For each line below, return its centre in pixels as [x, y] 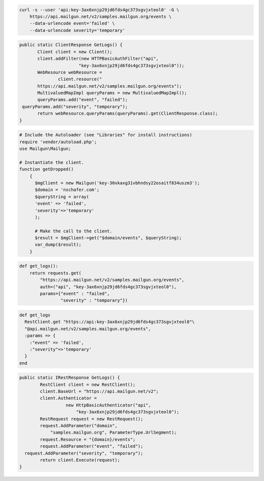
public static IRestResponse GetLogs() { [70, 378]
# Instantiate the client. [52, 162]
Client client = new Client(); [75, 52]
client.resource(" [80, 79]
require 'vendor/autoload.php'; [58, 142]
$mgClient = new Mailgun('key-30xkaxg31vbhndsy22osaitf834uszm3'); [117, 183]
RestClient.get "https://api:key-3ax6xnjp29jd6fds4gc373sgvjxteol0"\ [110, 322]
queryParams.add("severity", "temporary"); [75, 106]
